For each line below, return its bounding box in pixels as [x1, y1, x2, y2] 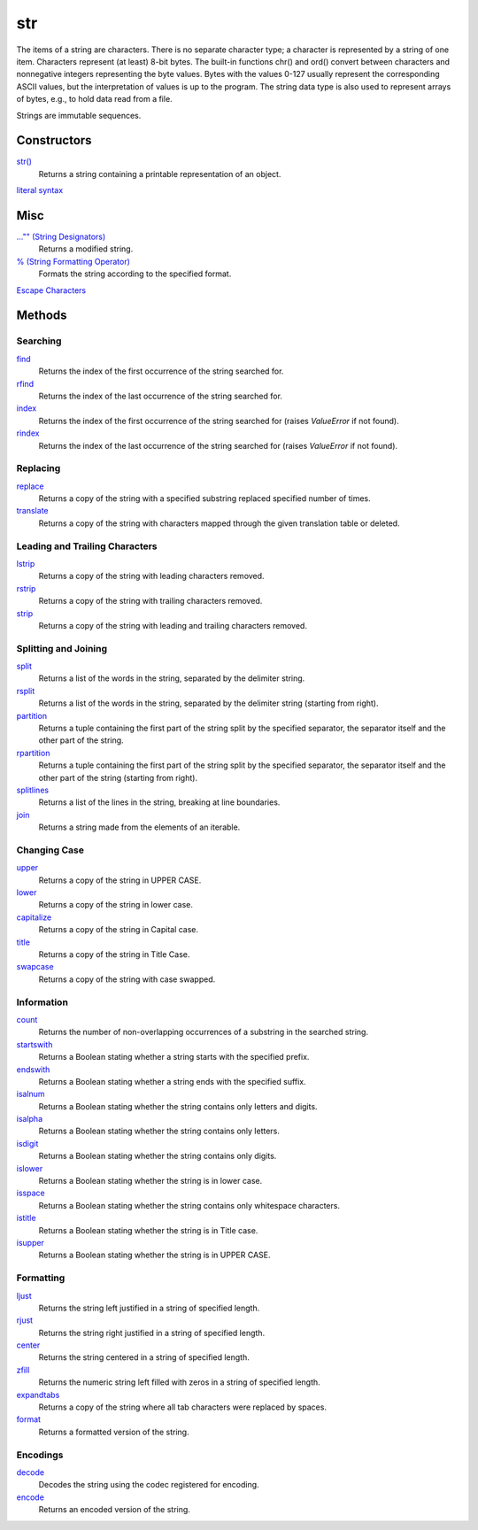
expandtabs [16, 1389, 60, 1400]
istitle [16, 1213, 36, 1224]
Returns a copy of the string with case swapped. [38, 974, 216, 985]
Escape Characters [16, 284, 87, 296]
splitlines [16, 784, 49, 795]
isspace [16, 1187, 45, 1199]
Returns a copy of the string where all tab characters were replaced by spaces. [38, 1402, 328, 1412]
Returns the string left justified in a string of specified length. [38, 1302, 260, 1313]
